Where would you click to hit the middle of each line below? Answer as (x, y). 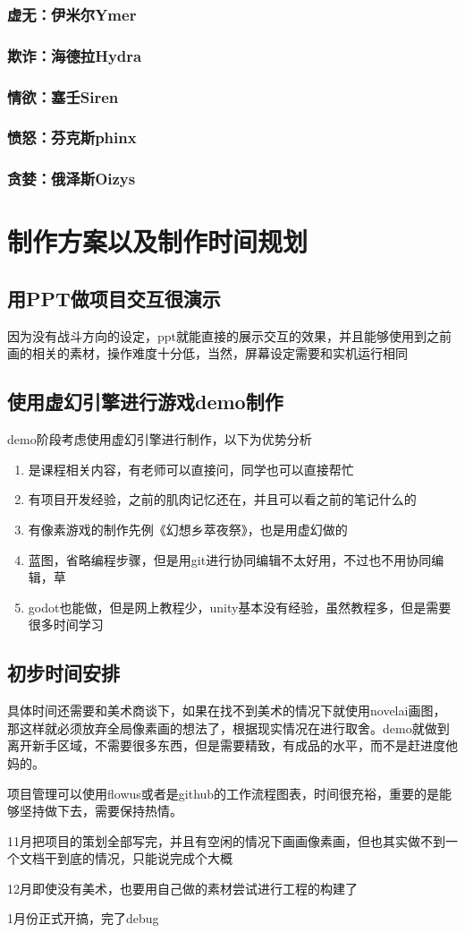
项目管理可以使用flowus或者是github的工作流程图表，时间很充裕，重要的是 (224, 793)
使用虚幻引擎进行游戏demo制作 (145, 402)
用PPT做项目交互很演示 (114, 298)
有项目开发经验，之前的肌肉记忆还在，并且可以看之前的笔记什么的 (222, 499)
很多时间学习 (66, 625)
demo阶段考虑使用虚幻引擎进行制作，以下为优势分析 (160, 439)
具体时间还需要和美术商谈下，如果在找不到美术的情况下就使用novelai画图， (227, 710)
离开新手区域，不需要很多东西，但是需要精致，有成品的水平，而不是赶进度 (226, 745)
